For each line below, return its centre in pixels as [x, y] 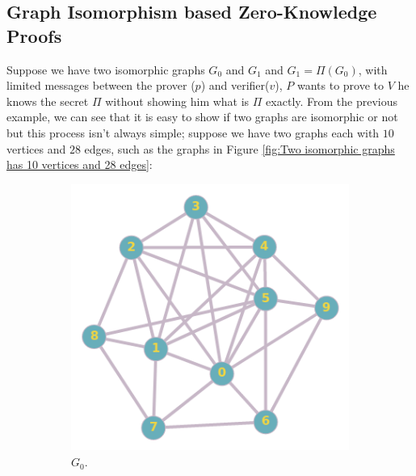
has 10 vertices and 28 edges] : [80, 164]
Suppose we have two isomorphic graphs [106, 69]
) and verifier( [235, 85]
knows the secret [48, 101]
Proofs [34, 35]
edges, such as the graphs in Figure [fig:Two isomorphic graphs [240, 148]
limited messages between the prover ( [101, 85]
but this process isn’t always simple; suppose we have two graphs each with [193, 132]
